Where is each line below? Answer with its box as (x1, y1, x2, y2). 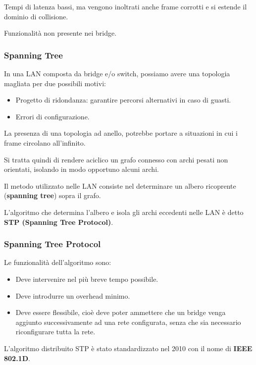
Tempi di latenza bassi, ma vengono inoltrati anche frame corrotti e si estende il (4, 1, 247, 11)
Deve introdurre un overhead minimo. (15, 290, 130, 301)
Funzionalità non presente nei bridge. (4, 28, 117, 38)
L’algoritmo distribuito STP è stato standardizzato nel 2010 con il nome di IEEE (4, 343, 253, 353)
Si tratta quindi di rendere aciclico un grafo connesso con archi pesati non (4, 154, 228, 164)
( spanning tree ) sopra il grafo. (4, 190, 101, 201)
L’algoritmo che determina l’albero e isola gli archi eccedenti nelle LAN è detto (4, 207, 244, 217)
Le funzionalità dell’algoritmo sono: (4, 257, 111, 267)
